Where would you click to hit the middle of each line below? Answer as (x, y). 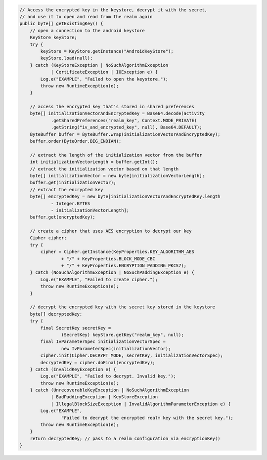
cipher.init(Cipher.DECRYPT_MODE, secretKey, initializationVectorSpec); (132, 355)
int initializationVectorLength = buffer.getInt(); (94, 162)
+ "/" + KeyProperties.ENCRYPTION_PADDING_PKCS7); (124, 266)
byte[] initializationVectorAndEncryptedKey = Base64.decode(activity (117, 113)
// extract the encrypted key (67, 189)
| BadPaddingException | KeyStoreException (104, 397)
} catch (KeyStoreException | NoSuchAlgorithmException (99, 65)
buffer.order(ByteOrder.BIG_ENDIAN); (76, 141)
